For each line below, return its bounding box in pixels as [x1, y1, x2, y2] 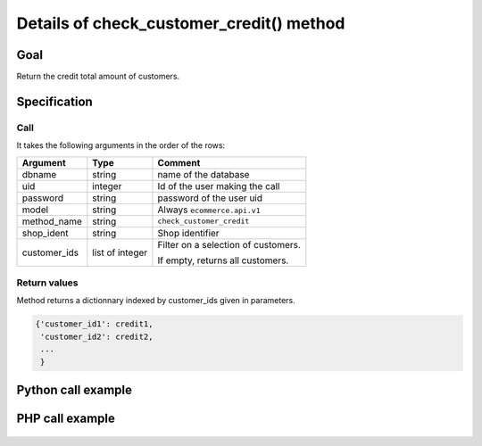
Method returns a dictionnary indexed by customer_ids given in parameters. [16, 295, 296, 306]
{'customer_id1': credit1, [35, 319, 154, 329]
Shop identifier [157, 227, 220, 239]
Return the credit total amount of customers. [16, 71, 180, 82]
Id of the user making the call [157, 179, 280, 192]
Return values [16, 277, 79, 289]
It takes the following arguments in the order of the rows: [16, 140, 226, 151]
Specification [16, 94, 93, 109]
